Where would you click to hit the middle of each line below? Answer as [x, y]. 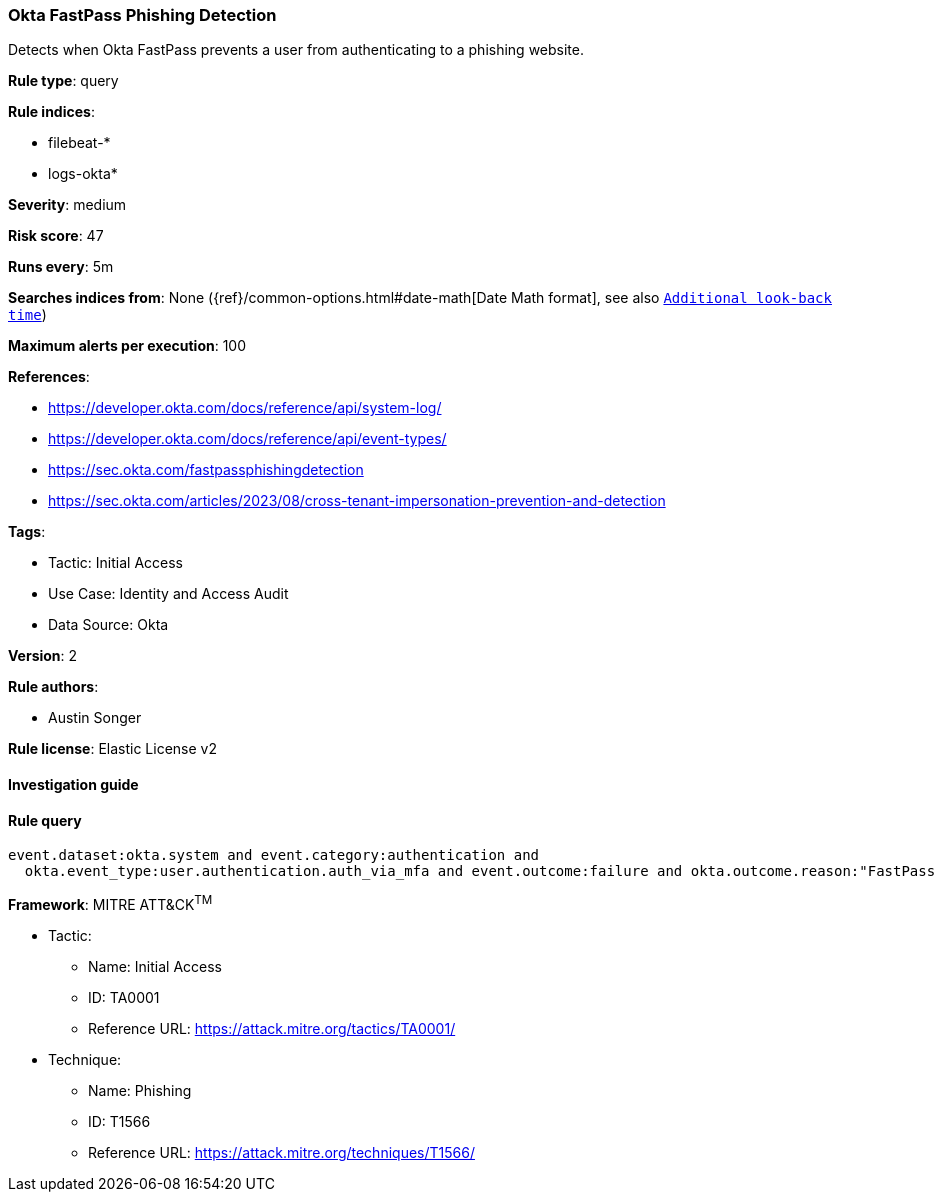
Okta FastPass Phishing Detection [142, 15]
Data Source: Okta [108, 625]
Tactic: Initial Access [115, 563]
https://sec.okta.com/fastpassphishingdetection [206, 470]
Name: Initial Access [155, 966]
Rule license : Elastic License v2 [112, 749]
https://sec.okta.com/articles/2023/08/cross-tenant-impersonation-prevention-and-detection [357, 501]
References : [49, 377]
